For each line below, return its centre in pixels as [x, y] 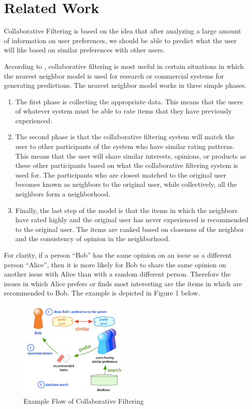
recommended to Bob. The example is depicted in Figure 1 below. [102, 293]
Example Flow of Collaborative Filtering [84, 401]
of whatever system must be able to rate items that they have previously [124, 111]
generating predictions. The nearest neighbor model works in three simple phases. [125, 85]
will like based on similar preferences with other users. [84, 50]
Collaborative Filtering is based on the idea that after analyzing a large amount [123, 31]
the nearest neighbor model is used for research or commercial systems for [114, 75]
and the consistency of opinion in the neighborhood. [93, 238]
